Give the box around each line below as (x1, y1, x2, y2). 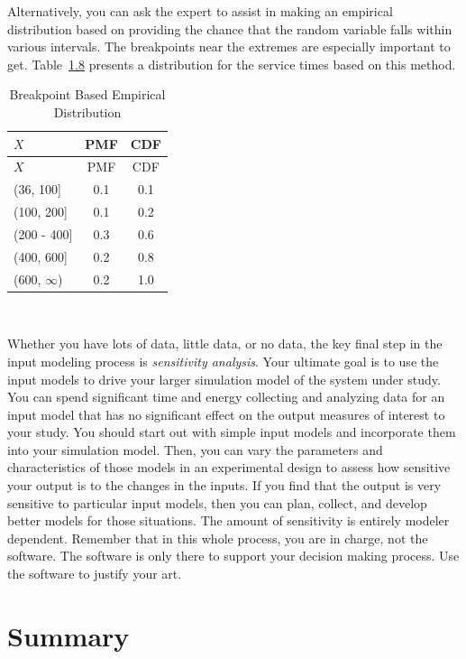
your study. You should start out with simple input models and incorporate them (7, 422, 456, 441)
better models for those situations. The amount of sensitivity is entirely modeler (7, 511, 450, 530)
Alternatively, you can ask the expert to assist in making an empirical (7, 2, 393, 20)
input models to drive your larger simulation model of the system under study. (7, 369, 441, 388)
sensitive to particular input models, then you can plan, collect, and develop (7, 493, 427, 512)
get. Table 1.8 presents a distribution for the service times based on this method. (7, 54, 456, 73)
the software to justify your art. (7, 564, 182, 583)
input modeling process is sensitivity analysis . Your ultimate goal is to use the (7, 351, 439, 370)
